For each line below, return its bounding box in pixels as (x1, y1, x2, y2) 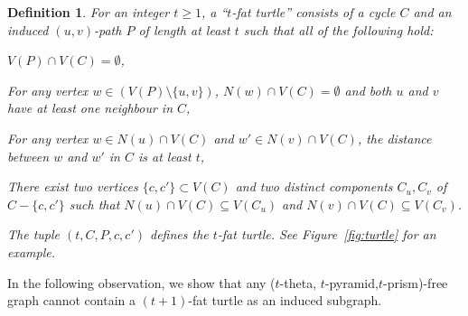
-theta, (279, 273, 317, 292)
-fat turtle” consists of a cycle (231, 3, 396, 21)
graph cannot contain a (7, 291, 136, 310)
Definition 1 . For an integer (7, 3, 170, 21)
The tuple (7, 225, 60, 244)
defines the (149, 225, 209, 244)
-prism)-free (383, 273, 448, 292)
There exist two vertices (7, 177, 138, 196)
